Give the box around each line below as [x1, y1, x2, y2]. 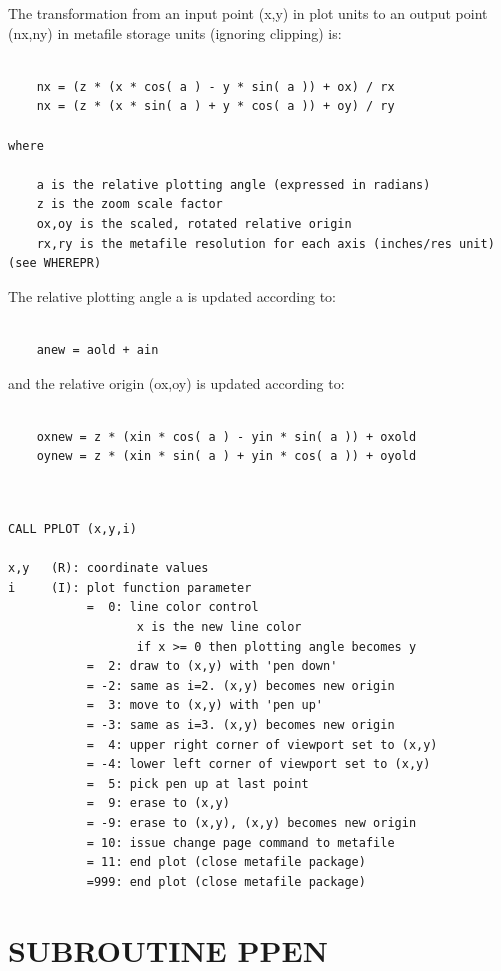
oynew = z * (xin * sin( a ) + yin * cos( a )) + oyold [36, 449, 417, 464]
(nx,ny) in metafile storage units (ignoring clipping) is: [8, 22, 342, 43]
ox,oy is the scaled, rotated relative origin [36, 216, 352, 231]
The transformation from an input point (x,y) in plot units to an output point [8, 3, 488, 23]
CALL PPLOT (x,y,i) [8, 522, 137, 537]
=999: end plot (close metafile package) [86, 874, 366, 889]
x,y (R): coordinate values [8, 561, 209, 576]
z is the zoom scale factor [36, 197, 223, 212]
